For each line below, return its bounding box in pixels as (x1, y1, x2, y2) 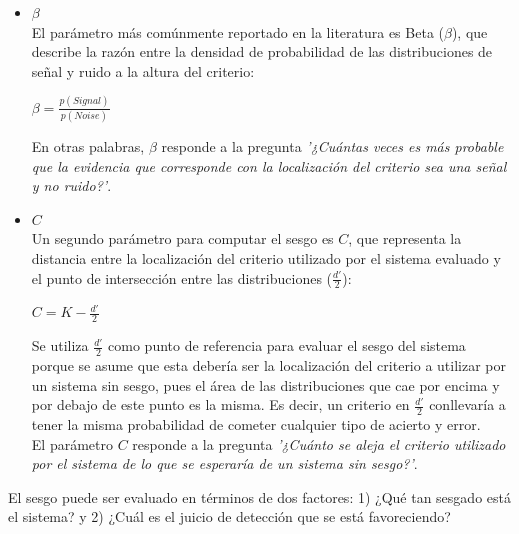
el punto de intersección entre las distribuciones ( (31, 267, 333, 288)
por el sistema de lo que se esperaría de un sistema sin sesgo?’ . (31, 453, 418, 474)
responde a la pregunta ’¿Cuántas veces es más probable (161, 136, 504, 156)
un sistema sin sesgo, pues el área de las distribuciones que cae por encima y (31, 374, 500, 395)
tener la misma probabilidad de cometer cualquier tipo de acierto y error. (31, 414, 481, 435)
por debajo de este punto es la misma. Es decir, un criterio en (31, 394, 410, 415)
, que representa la (348, 228, 462, 249)
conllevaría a (429, 394, 506, 415)
